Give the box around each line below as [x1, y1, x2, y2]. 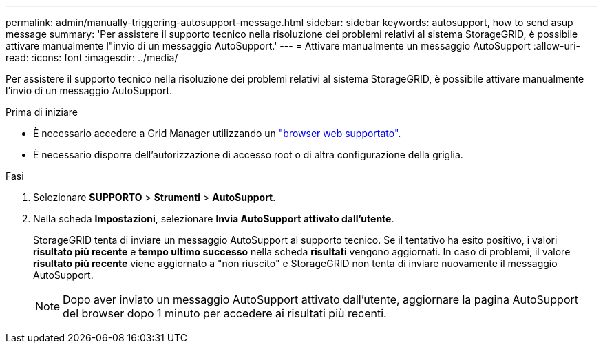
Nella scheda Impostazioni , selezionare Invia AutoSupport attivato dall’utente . [33, 213, 394, 224]
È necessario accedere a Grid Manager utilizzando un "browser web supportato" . [33, 127, 401, 139]
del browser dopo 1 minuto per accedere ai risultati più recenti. [63, 306, 387, 320]
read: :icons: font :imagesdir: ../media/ [6, 52, 178, 63]
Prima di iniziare [6, 106, 78, 118]
